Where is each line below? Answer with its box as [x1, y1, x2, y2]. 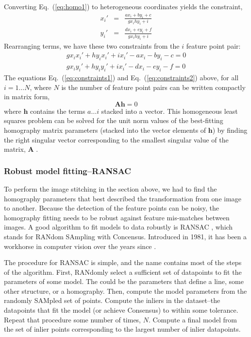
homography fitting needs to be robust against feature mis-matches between [4, 212, 230, 222]
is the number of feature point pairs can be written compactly [61, 82, 246, 92]
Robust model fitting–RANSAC [4, 164, 131, 177]
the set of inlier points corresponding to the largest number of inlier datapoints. [4, 324, 241, 334]
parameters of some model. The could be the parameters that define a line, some [4, 276, 244, 286]
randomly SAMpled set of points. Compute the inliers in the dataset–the [4, 295, 220, 305]
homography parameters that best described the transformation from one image [4, 193, 242, 203]
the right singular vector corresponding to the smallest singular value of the [4, 134, 229, 144]
